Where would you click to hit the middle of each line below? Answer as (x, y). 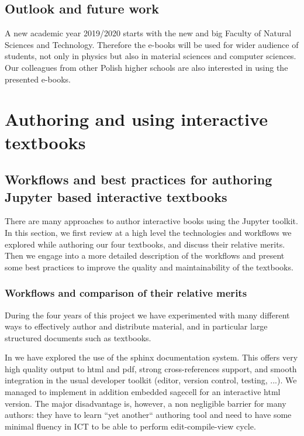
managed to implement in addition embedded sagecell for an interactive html (143, 392)
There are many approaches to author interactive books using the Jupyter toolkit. (151, 221)
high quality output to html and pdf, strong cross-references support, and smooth (151, 368)
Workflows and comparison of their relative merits (126, 293)
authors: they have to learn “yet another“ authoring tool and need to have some (148, 415)
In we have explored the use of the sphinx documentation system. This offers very (151, 357)
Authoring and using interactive (136, 119)
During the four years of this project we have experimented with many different (147, 315)
